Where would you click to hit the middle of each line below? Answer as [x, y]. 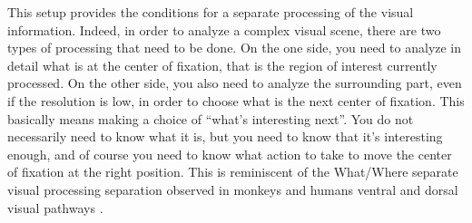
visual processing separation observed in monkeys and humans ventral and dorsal [233, 189]
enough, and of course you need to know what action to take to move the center [230, 154]
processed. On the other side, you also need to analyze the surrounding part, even [235, 83]
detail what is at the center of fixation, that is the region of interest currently [222, 65]
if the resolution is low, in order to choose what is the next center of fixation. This [236, 100]
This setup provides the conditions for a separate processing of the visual [211, 12]
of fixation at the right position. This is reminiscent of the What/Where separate [233, 172]
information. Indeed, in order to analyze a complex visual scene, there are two [224, 29]
